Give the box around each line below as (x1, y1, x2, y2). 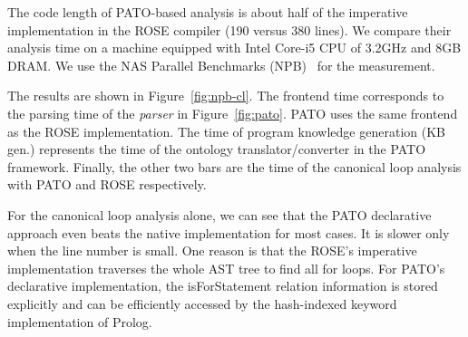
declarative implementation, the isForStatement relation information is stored (7, 276, 438, 295)
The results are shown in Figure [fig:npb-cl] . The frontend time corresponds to (7, 86, 444, 105)
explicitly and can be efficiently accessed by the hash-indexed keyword (7, 294, 397, 313)
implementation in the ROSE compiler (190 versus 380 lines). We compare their (7, 20, 452, 39)
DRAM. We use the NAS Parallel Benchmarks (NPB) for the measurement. (7, 55, 435, 74)
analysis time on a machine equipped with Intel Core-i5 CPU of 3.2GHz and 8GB (7, 38, 462, 57)
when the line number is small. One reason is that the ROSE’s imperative (7, 241, 417, 260)
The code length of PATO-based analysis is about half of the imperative (7, 3, 408, 21)
